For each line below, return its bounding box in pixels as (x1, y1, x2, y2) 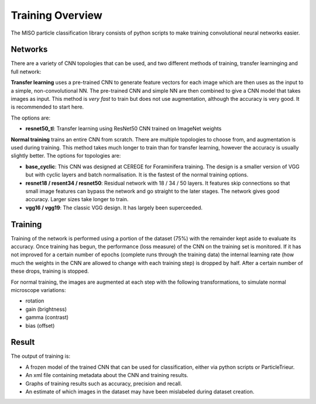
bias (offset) (25, 322, 55, 329)
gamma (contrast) (25, 314, 69, 321)
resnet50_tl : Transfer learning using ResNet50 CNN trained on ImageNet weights (25, 125, 222, 132)
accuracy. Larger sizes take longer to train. (25, 196, 129, 203)
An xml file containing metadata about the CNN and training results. (25, 372, 188, 379)
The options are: (11, 114, 51, 121)
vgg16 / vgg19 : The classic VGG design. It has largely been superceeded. (25, 204, 203, 211)
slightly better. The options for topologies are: (11, 152, 121, 159)
